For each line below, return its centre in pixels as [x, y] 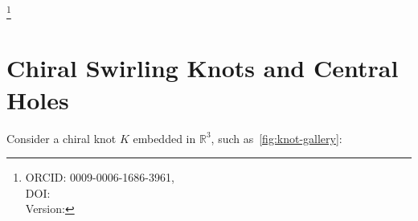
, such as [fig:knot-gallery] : [277, 138]
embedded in [164, 138]
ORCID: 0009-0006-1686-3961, [100, 177]
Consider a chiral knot [61, 138]
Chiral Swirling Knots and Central [203, 68]
